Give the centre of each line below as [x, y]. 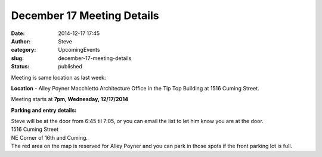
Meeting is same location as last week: [59, 77]
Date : [18, 33]
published [70, 67]
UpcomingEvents [79, 50]
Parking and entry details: [44, 110]
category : [24, 50]
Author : [21, 41]
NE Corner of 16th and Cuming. [49, 137]
